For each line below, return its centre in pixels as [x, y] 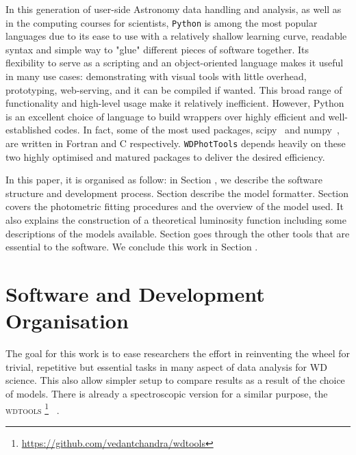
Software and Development [135, 294]
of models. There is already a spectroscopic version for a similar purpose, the [167, 393]
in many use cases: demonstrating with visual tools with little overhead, [156, 76]
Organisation [67, 321]
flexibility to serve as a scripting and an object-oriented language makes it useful [175, 63]
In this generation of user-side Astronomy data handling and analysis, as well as [174, 9]
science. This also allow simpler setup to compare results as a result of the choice [175, 380]
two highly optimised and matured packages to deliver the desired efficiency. [165, 156]
